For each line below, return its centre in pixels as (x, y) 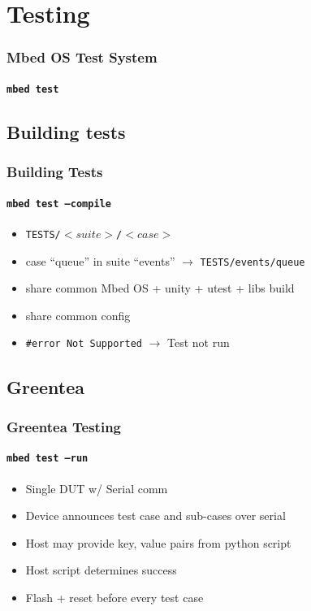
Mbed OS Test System (82, 57)
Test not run (199, 342)
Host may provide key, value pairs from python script (158, 542)
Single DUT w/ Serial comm (97, 488)
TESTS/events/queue (253, 262)
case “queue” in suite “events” (100, 260)
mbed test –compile (59, 204)
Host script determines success (101, 570)
